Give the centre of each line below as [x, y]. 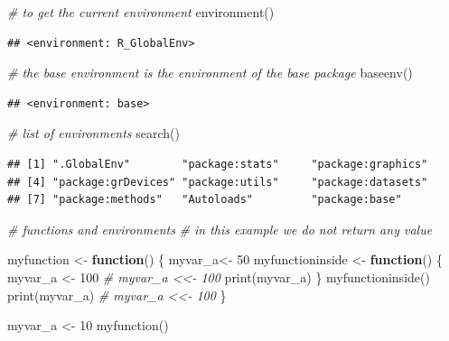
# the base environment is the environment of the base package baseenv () [210, 73]
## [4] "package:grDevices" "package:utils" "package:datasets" [218, 182]
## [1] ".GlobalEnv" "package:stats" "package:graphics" [218, 164]
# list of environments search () [94, 133]
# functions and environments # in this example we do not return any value [220, 229]
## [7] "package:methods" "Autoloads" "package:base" [205, 200]
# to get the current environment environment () [141, 12]
